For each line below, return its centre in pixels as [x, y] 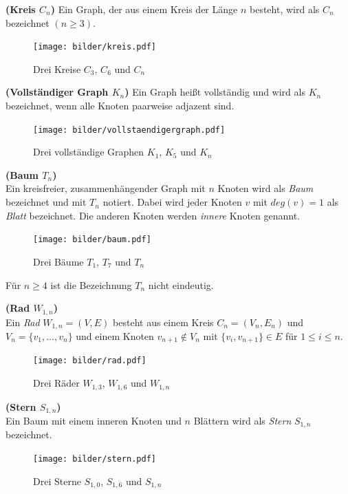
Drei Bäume [58, 261]
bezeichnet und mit [46, 202]
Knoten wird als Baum [265, 188]
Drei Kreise [57, 68]
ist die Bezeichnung [91, 284]
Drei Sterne [57, 481]
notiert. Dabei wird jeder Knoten [172, 202]
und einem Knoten [115, 336]
